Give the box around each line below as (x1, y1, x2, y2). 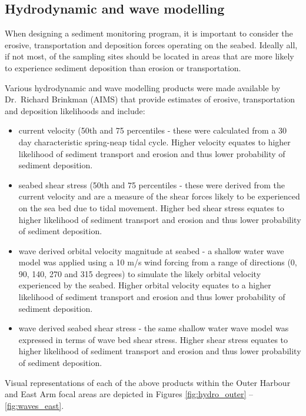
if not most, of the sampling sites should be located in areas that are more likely (5, 50, 294, 62)
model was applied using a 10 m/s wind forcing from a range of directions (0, (18, 256, 297, 268)
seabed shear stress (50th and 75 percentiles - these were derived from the (18, 178, 285, 191)
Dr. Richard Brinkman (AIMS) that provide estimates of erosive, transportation (5, 93, 295, 105)
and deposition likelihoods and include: (5, 104, 145, 117)
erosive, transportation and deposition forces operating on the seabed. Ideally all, (5, 38, 298, 51)
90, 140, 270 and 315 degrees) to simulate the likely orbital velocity (18, 267, 261, 279)
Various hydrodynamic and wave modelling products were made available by (5, 81, 281, 94)
